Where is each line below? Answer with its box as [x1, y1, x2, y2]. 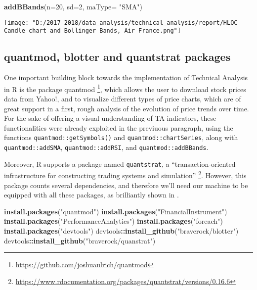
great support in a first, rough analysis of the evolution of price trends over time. [4, 103, 249, 113]
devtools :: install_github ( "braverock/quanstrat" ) [4, 235, 156, 245]
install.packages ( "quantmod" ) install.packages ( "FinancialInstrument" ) [4, 206, 227, 216]
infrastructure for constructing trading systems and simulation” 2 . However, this [4, 169, 247, 180]
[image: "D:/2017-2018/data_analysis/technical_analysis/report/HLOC [4, 19, 238, 26]
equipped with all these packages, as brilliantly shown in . [4, 190, 179, 200]
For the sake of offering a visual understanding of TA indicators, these [4, 113, 216, 123]
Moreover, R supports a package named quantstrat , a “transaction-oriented [4, 158, 236, 169]
